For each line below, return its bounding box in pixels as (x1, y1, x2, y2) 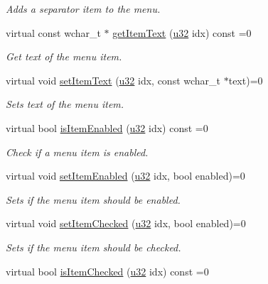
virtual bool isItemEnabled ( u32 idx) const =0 (6, 120, 208, 135)
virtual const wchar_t (6, 25, 101, 40)
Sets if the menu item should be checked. (6, 239, 181, 254)
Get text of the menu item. (6, 49, 122, 64)
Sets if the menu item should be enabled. (6, 192, 181, 207)
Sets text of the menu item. (6, 97, 124, 111)
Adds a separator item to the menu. (6, 1, 161, 16)
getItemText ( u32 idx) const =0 (112, 25, 252, 40)
